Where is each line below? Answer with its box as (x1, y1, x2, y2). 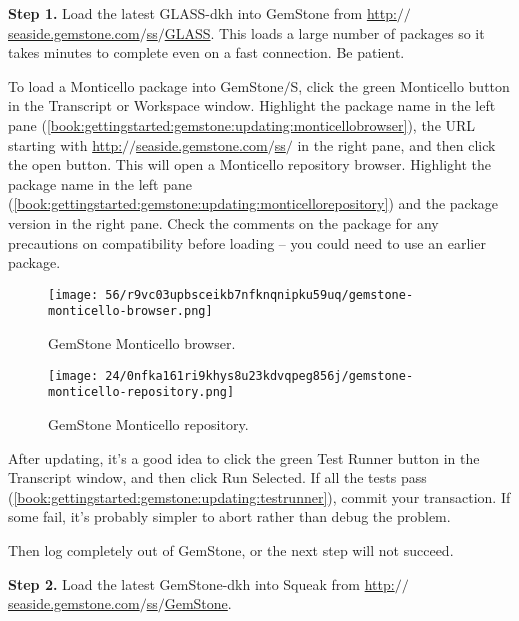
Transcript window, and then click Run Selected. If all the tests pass (8, 467, 427, 488)
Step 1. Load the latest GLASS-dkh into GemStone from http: (8, 3, 397, 23)
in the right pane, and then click (297, 134, 496, 155)
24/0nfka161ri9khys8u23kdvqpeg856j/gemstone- (105, 368, 414, 383)
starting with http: (8, 134, 123, 155)
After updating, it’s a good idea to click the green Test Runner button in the (8, 447, 480, 468)
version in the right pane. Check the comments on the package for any (8, 212, 439, 233)
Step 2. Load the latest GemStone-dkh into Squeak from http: (8, 573, 395, 594)
